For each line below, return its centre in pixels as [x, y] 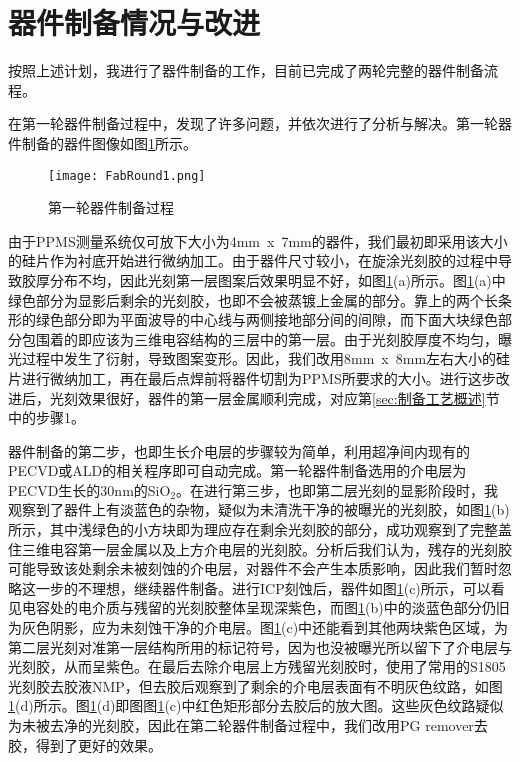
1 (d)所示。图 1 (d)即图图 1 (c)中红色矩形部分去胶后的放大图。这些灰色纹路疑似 [256, 705]
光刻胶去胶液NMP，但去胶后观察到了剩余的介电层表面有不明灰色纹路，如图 [255, 685]
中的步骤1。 [46, 417]
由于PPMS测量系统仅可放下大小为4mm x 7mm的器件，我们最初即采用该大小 [258, 240]
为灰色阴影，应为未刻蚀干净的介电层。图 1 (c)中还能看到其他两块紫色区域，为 [258, 627]
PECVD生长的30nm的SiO [89, 489]
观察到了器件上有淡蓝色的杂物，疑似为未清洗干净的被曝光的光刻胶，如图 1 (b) [259, 509]
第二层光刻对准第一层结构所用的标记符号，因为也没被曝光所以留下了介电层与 [260, 646]
